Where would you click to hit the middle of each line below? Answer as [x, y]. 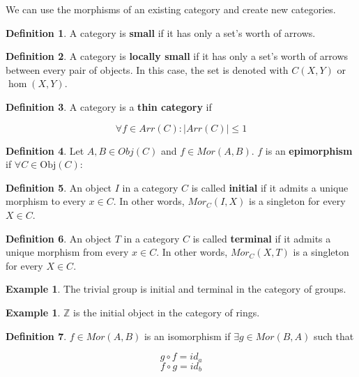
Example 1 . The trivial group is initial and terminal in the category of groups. [176, 289]
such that [334, 336]
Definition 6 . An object [59, 238]
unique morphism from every [67, 252]
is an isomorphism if [187, 336]
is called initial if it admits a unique [270, 187]
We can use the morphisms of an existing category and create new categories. [171, 9]
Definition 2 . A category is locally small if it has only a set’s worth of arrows [177, 56]
